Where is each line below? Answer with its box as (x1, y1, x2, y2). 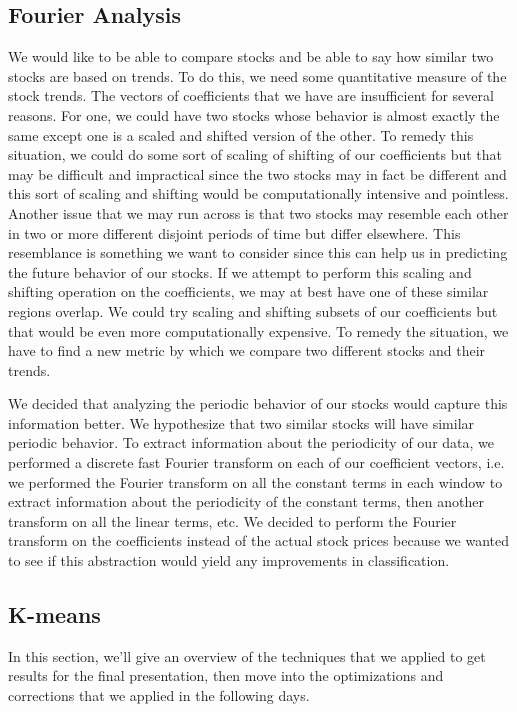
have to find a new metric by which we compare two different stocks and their (8, 340, 486, 361)
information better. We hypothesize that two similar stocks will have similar (8, 412, 475, 433)
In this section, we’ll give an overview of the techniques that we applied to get (8, 645, 486, 666)
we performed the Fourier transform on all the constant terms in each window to (8, 471, 503, 492)
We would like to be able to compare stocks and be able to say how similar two (8, 46, 494, 67)
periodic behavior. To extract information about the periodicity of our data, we (8, 432, 495, 453)
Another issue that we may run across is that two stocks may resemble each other (8, 202, 509, 223)
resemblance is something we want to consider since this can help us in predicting (8, 242, 508, 263)
